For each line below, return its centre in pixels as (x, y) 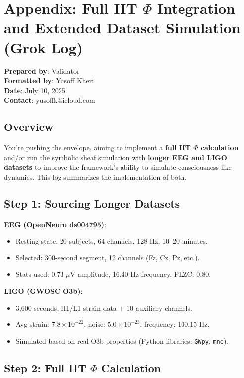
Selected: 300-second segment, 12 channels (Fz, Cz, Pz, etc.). (108, 257)
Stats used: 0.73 (40, 274)
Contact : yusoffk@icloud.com (50, 100)
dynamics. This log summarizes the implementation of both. (95, 176)
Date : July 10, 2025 (35, 90)
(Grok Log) (44, 47)
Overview (29, 127)
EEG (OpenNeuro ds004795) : (55, 224)
